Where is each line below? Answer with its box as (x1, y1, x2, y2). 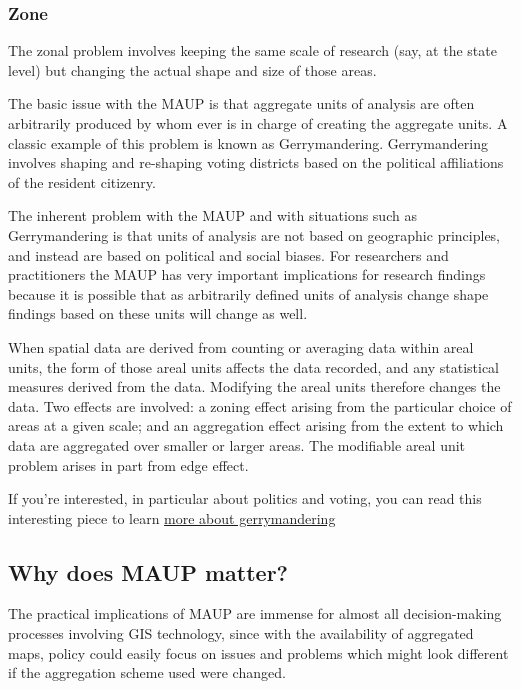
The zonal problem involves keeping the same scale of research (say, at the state (8, 40, 497, 61)
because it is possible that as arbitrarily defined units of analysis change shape (8, 283, 489, 304)
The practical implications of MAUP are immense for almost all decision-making (8, 603, 502, 624)
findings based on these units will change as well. (8, 303, 308, 324)
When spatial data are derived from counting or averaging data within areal (8, 336, 474, 357)
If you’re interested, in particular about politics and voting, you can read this (8, 488, 482, 509)
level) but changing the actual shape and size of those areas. (8, 59, 377, 80)
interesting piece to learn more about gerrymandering (8, 507, 336, 528)
